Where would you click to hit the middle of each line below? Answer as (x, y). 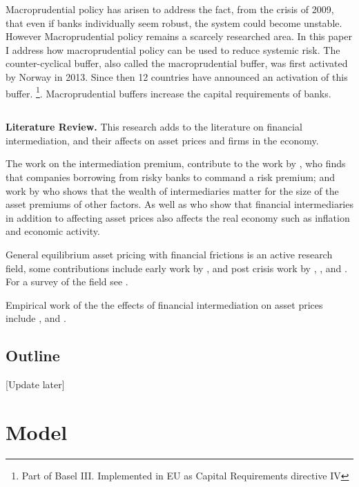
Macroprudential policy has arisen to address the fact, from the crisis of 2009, (170, 9)
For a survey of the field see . (67, 281)
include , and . (36, 318)
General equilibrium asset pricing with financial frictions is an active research (169, 254)
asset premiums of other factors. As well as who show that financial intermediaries (179, 204)
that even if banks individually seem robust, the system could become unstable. (174, 22)
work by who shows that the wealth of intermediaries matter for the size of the (172, 190)
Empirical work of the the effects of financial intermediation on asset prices (164, 304)
